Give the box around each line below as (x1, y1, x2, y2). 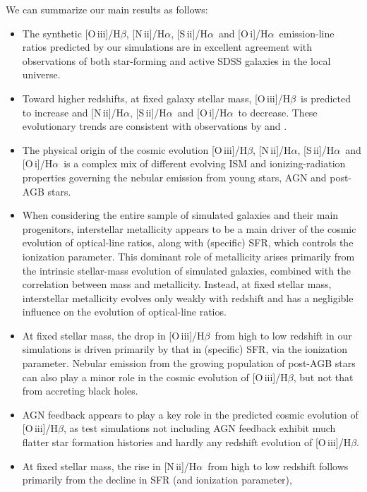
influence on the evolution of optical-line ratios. (22, 304, 227, 319)
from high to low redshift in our (215, 328, 352, 342)
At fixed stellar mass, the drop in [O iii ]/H (22, 328, 205, 342)
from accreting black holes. (22, 383, 138, 398)
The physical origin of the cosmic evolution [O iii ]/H (22, 142, 248, 157)
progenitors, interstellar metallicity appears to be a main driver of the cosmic (22, 221, 356, 236)
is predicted (301, 90, 351, 105)
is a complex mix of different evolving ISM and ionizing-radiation (64, 156, 346, 171)
